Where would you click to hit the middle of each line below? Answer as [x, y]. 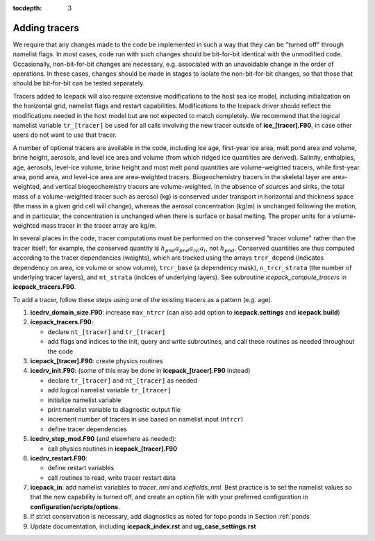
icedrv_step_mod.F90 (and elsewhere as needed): [103, 439]
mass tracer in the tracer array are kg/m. [99, 225]
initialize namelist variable [84, 400]
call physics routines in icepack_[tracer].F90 [112, 449]
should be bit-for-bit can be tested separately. [79, 83]
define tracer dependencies [87, 429]
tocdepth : [27, 8]
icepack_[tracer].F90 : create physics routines [97, 361]
